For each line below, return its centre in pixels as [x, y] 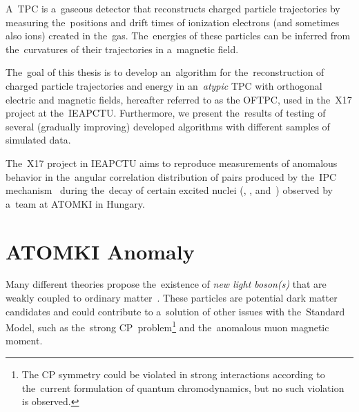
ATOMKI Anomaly [100, 251]
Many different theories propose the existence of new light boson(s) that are [166, 284]
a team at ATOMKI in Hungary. [75, 203]
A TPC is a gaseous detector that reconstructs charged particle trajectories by [173, 8]
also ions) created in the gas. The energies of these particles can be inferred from [178, 36]
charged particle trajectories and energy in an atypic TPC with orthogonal [164, 85]
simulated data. [38, 140]
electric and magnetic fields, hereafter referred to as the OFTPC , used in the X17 [179, 99]
